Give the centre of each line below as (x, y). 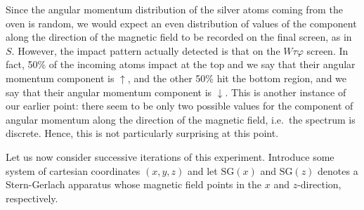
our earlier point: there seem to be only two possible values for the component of (180, 106)
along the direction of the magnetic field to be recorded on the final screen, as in (179, 37)
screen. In (327, 50)
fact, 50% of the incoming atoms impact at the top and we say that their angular (181, 64)
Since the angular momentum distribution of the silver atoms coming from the (174, 9)
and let (202, 170)
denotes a (338, 170)
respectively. (32, 198)
